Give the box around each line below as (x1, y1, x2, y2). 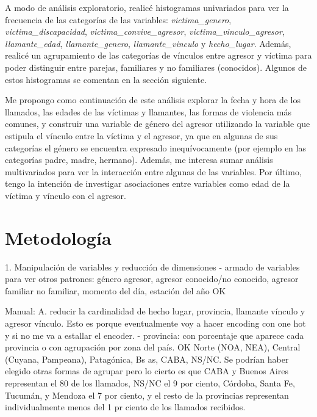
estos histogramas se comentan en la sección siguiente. (5, 73, 207, 85)
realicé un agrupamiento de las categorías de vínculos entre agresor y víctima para (5, 49, 312, 62)
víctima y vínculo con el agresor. (5, 189, 126, 201)
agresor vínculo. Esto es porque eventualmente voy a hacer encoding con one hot (5, 317, 306, 329)
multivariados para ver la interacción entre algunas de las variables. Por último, (5, 165, 302, 178)
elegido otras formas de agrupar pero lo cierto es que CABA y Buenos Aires (5, 364, 288, 377)
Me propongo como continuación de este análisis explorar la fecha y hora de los (5, 93, 301, 106)
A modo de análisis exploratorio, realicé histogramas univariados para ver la (5, 1, 289, 13)
